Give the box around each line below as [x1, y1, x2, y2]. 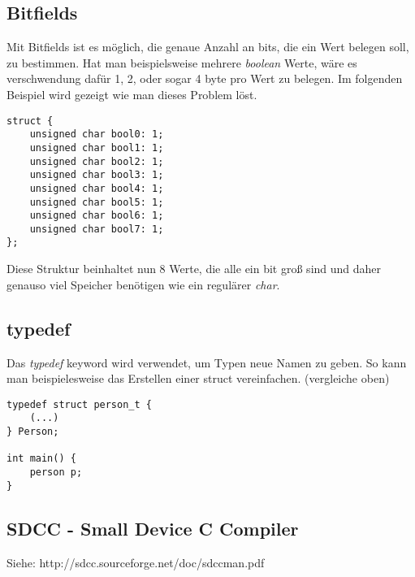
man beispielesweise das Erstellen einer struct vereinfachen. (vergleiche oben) [6, 370, 390, 387]
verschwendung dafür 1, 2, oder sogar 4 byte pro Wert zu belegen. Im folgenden [6, 70, 403, 87]
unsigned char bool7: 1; [29, 223, 164, 235]
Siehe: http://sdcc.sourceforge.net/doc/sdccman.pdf [6, 553, 265, 570]
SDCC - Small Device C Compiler [6, 515, 299, 540]
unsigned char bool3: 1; [29, 169, 164, 181]
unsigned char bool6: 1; [29, 210, 164, 222]
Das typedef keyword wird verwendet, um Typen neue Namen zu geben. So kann [6, 354, 407, 371]
